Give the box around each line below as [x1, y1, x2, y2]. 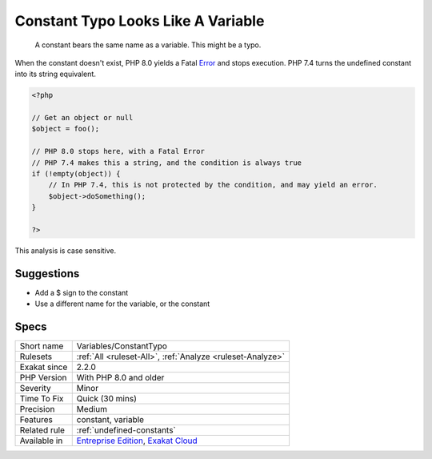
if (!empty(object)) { [31, 169, 121, 179]
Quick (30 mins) [76, 393, 138, 405]
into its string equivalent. [14, 69, 96, 79]
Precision [19, 404, 55, 415]
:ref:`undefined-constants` [76, 425, 176, 436]
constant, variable [76, 414, 144, 425]
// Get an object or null [31, 113, 134, 123]
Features [19, 414, 54, 425]
